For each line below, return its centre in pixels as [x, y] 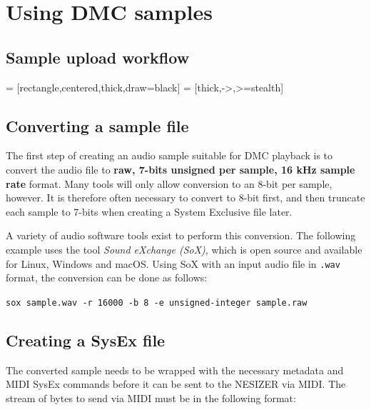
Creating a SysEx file [86, 340]
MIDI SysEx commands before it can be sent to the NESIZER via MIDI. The [176, 384]
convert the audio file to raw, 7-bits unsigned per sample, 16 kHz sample [181, 169]
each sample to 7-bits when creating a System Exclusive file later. [149, 211]
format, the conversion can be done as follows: [107, 277]
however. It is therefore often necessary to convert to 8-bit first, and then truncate [185, 197]
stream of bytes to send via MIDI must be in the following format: [151, 397]
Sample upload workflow [98, 57]
